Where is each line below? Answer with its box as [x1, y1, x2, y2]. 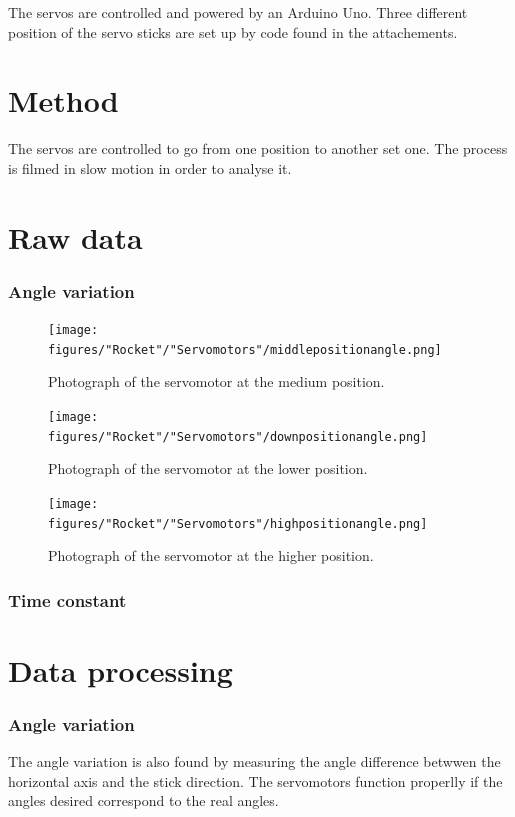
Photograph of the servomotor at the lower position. [48, 458, 368, 479]
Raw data [8, 216, 143, 257]
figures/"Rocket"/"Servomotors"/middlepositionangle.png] [48, 342, 442, 357]
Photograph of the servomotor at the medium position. [48, 371, 385, 392]
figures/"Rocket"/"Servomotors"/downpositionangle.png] [48, 429, 428, 444]
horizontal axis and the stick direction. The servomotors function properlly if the [8, 770, 503, 791]
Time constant [8, 587, 127, 612]
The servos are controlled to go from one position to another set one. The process [8, 138, 508, 159]
